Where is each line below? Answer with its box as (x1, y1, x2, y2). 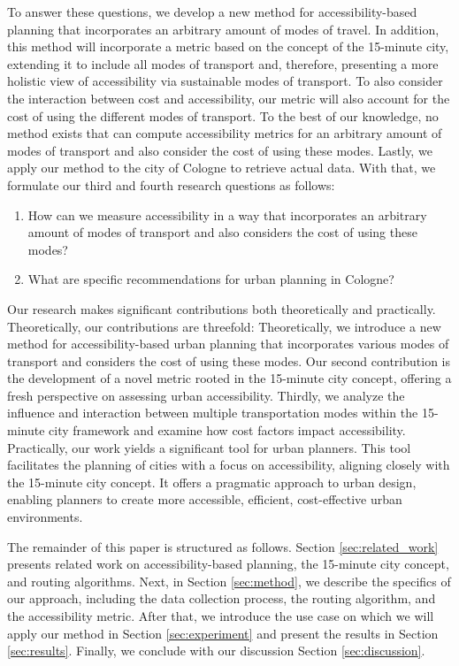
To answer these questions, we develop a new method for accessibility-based (7, 3, 417, 20)
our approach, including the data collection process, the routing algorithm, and (7, 589, 436, 608)
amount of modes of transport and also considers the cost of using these (27, 223, 417, 241)
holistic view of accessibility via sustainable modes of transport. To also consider (7, 72, 443, 90)
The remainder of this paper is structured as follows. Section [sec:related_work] (7, 537, 439, 555)
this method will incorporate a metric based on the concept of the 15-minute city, (7, 37, 449, 56)
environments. (7, 508, 83, 526)
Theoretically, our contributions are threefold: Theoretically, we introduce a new (7, 317, 441, 335)
